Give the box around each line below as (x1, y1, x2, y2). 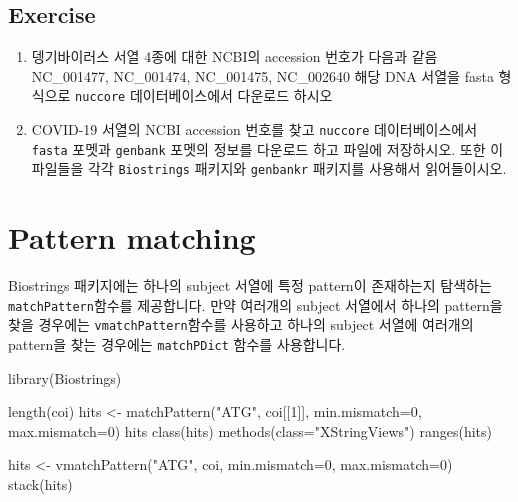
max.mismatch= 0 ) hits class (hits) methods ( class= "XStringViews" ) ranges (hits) (8, 420, 492, 441)
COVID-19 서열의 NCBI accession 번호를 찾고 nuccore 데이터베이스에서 (31, 119, 478, 140)
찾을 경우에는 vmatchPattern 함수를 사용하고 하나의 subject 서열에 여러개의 (8, 314, 474, 335)
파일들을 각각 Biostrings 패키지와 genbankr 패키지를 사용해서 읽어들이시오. (31, 158, 507, 179)
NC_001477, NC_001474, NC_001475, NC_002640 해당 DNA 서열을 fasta (31, 65, 494, 86)
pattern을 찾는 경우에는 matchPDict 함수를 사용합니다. (8, 334, 346, 355)
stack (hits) (8, 474, 73, 495)
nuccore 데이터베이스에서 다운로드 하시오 (75, 85, 333, 106)
